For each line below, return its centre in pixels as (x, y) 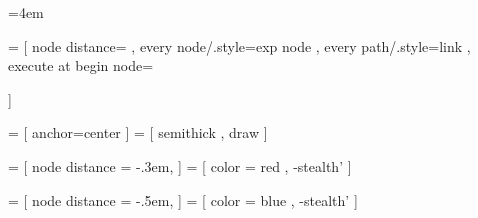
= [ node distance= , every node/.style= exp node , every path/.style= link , (239, 45)
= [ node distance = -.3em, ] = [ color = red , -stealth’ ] (180, 165)
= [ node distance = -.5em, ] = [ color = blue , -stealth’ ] (183, 199)
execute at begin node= (81, 65)
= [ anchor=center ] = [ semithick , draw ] (138, 132)
